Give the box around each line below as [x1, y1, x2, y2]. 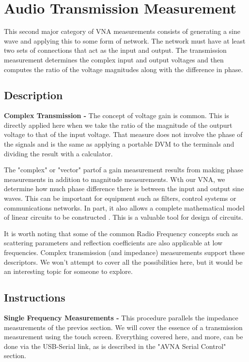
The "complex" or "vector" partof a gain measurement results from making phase [4, 165, 243, 175]
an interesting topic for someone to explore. [4, 266, 133, 276]
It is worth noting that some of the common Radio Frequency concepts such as [4, 228, 238, 238]
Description [4, 88, 63, 103]
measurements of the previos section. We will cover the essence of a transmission [4, 322, 243, 332]
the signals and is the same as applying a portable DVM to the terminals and [4, 139, 234, 149]
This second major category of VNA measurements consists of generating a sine [4, 26, 240, 36]
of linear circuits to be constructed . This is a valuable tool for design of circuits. [4, 212, 243, 222]
